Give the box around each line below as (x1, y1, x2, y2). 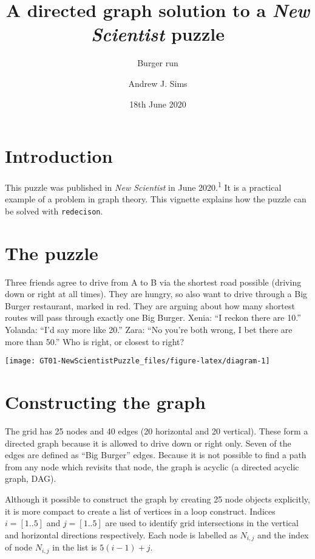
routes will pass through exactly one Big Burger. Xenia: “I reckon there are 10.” (5, 311, 301, 324)
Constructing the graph (5, 389, 206, 414)
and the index (257, 528, 309, 541)
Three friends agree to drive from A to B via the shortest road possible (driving (5, 275, 302, 288)
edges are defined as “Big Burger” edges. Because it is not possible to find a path (5, 448, 307, 461)
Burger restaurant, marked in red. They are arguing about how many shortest (5, 299, 295, 312)
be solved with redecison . (5, 204, 103, 217)
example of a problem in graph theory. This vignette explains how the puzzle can (5, 193, 307, 205)
